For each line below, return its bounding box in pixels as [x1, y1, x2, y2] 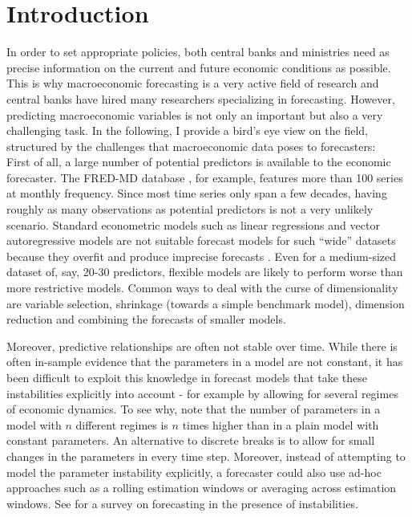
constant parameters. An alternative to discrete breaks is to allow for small [6, 432, 375, 449]
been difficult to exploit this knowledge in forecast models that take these [6, 369, 367, 385]
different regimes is [75, 416, 168, 433]
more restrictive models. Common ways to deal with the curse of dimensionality [6, 279, 398, 296]
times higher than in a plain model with [182, 416, 379, 433]
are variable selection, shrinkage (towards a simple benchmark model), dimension [6, 295, 405, 311]
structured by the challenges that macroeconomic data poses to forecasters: [6, 137, 376, 154]
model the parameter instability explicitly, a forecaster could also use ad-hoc [6, 463, 382, 480]
